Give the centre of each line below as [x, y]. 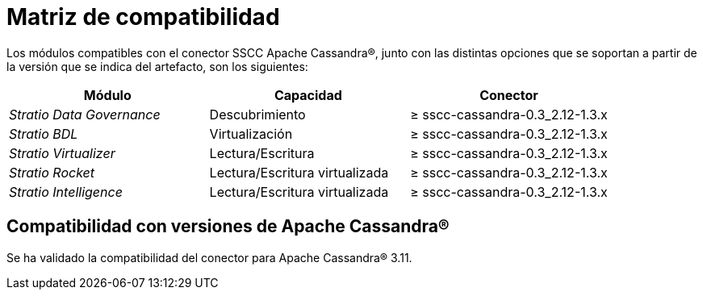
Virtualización [251, 133]
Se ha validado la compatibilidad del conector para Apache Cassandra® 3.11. [209, 257]
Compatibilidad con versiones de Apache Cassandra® [228, 227]
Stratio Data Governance [85, 114]
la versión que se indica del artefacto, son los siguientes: [157, 66]
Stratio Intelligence [66, 192]
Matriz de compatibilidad [143, 17]
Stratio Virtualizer [62, 153]
